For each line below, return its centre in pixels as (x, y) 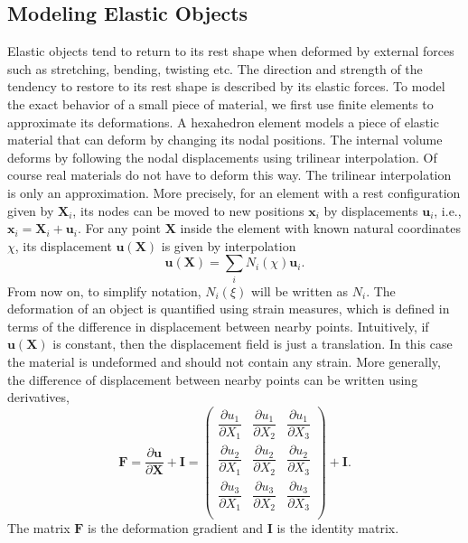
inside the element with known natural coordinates (321, 228)
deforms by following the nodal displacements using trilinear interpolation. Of (222, 157)
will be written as (300, 290)
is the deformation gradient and (175, 527)
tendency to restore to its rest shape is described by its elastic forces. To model (226, 86)
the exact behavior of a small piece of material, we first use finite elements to (220, 103)
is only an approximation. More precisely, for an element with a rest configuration (234, 192)
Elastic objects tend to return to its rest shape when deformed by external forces (231, 51)
